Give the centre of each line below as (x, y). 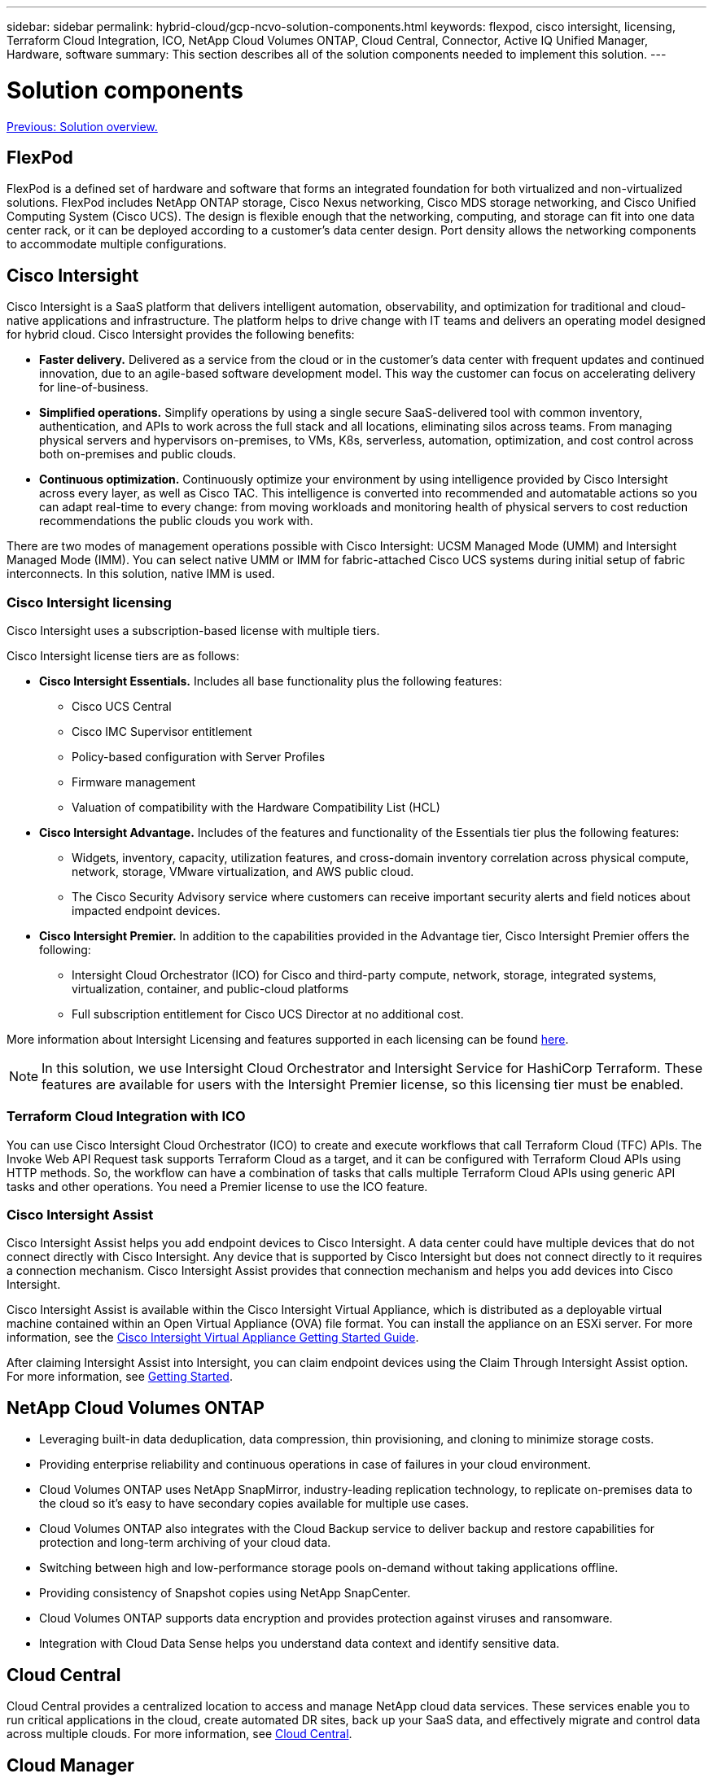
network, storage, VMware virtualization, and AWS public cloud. (243, 871)
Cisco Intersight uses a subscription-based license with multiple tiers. (193, 630)
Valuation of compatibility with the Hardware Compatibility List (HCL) (256, 807)
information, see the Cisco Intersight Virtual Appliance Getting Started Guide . (213, 1338)
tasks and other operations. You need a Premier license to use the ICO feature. (217, 1186)
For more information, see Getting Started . (120, 1377)
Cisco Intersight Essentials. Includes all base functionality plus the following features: (271, 681)
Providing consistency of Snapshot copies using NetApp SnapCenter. (225, 1593)
